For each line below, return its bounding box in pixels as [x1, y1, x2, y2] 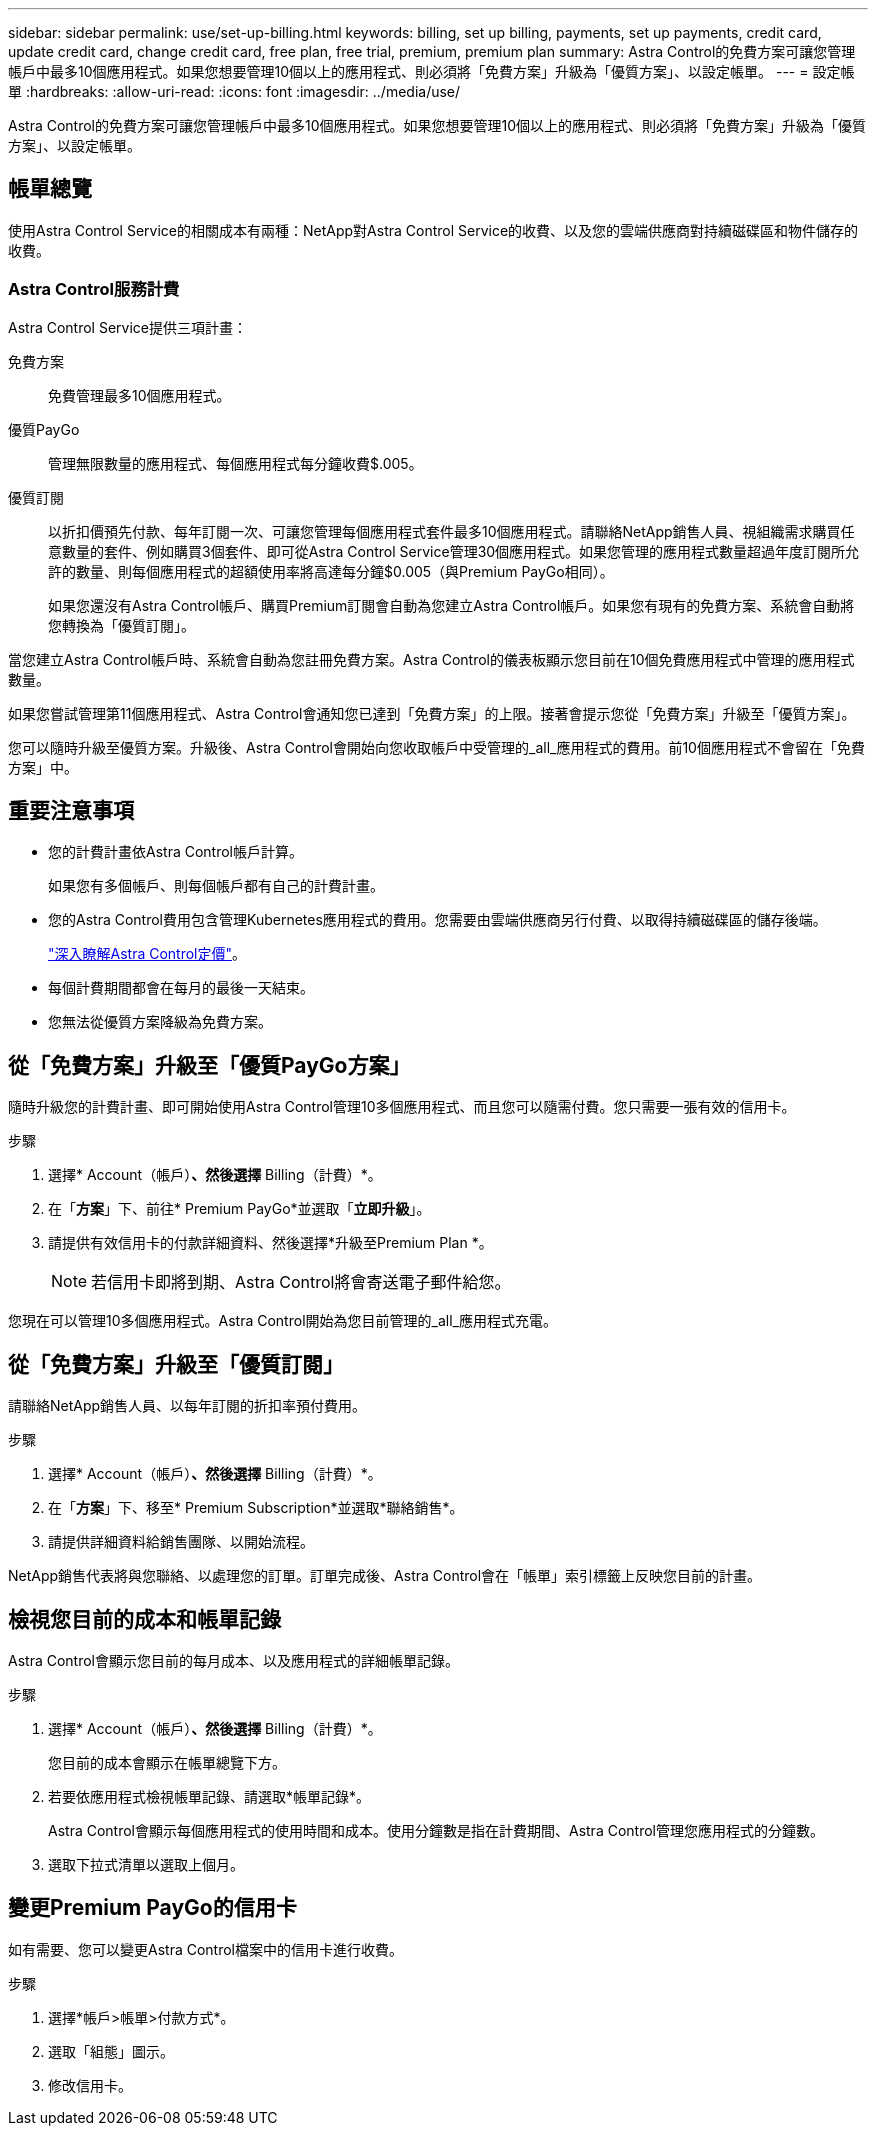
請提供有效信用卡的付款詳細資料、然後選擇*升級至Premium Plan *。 [48, 1234, 493, 1252]
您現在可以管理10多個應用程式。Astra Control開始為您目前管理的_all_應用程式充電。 [8, 1312, 557, 1330]
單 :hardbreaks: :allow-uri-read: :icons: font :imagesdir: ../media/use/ [8, 83, 461, 100]
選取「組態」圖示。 [48, 2042, 174, 2060]
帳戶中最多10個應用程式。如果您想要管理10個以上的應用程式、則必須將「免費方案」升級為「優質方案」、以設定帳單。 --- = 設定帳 [8, 63, 855, 80]
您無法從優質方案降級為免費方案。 [48, 1013, 272, 1031]
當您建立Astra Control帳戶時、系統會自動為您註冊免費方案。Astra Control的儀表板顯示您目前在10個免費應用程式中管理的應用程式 [8, 650, 855, 668]
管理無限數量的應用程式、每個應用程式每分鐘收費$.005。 [48, 454, 423, 472]
